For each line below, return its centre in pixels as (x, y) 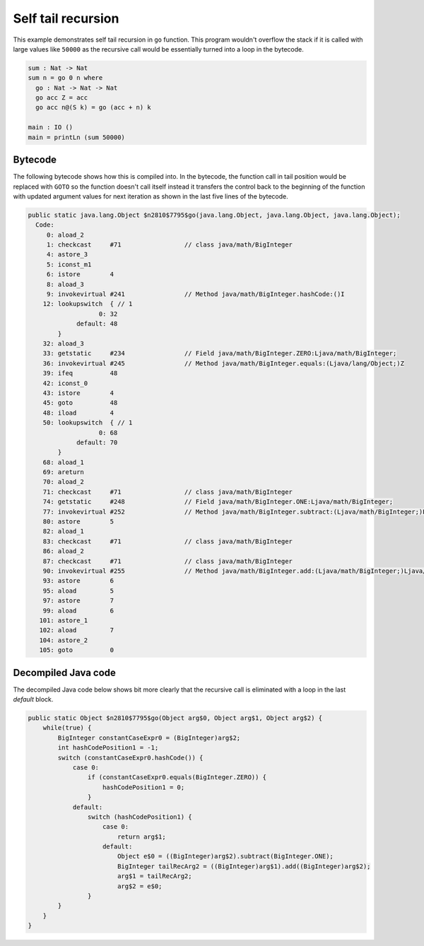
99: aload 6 (78, 610)
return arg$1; (141, 836)
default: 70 (97, 442)
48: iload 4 (78, 413)
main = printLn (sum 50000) (76, 137)
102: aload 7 (77, 630)
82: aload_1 (64, 531)
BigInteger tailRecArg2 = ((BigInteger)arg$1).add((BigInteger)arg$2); (244, 866)
